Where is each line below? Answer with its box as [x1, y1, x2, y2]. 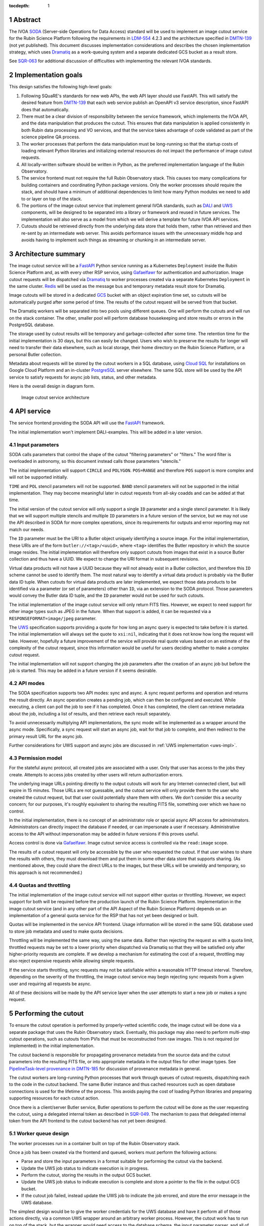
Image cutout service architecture [21, 394, 90, 400]
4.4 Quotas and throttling [9, 882, 71, 889]
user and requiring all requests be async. [9, 981, 91, 987]
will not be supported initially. [9, 474, 68, 480]
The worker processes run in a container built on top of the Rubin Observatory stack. [9, 1140, 180, 1146]
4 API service [9, 407, 51, 415]
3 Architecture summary [9, 250, 86, 258]
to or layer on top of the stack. [21, 196, 83, 202]
